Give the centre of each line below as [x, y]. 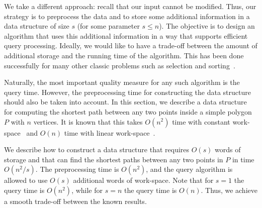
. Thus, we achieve [229, 190]
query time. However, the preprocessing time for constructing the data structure [127, 92]
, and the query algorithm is [189, 169]
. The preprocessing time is [77, 169]
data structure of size [37, 26]
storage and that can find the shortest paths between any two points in [114, 159]
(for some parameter [108, 26]
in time [243, 159]
